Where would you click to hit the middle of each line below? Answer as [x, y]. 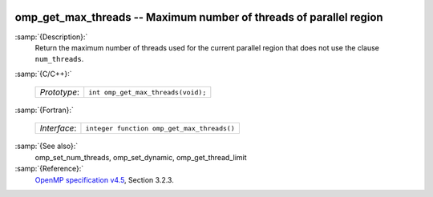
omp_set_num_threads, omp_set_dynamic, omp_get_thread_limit [141, 157]
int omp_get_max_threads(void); [148, 92]
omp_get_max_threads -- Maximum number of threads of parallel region [199, 17]
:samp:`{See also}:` [47, 146]
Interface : [58, 128]
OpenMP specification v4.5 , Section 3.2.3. [104, 179]
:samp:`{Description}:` [51, 37]
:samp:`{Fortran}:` [44, 110]
